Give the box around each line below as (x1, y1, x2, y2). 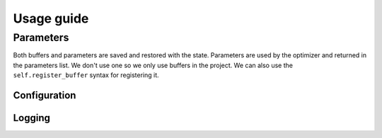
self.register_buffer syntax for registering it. (13, 71, 159, 79)
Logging (13, 112, 51, 124)
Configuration (13, 89, 76, 101)
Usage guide (13, 11, 89, 26)
